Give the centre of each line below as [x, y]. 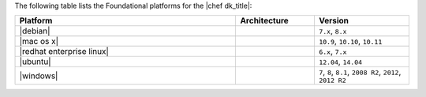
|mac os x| [39, 41]
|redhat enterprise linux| [64, 52]
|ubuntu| [35, 62]
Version [334, 21]
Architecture [265, 21]
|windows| [39, 76]
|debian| [35, 31]
